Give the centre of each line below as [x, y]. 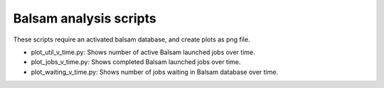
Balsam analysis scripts [85, 18]
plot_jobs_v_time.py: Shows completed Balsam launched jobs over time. [136, 62]
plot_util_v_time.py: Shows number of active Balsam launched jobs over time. [143, 52]
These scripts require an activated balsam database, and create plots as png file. [132, 39]
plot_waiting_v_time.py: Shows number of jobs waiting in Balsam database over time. [155, 72]
